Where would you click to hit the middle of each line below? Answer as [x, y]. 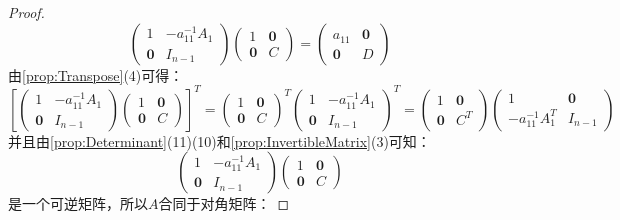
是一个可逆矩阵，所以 [78, 203]
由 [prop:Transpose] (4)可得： [96, 74]
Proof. [26, 12]
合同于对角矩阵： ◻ [224, 203]
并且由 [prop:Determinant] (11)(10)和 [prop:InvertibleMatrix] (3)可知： [219, 140]
